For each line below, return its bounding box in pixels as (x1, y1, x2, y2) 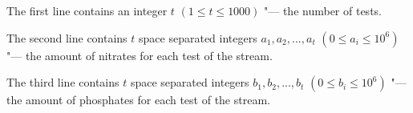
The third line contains (6, 74, 119, 91)
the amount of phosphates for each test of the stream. (6, 91, 270, 108)
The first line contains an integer (6, 2, 168, 18)
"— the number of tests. (264, 2, 382, 18)
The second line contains (6, 29, 128, 46)
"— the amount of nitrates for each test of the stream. (6, 46, 273, 63)
